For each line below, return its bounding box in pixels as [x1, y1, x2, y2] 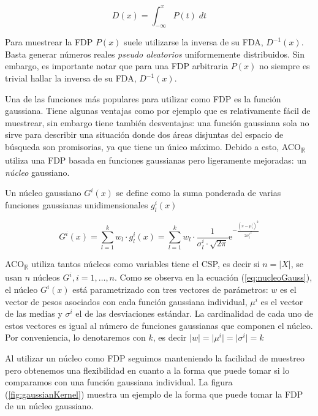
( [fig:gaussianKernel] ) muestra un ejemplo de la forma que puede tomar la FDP [5, 387, 303, 400]
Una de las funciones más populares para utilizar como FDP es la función [5, 92, 281, 105]
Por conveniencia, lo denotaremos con [5, 331, 146, 344]
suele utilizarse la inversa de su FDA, [124, 36, 263, 48]
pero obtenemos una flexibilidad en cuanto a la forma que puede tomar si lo [5, 363, 290, 376]
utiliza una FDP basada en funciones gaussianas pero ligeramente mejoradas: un [5, 154, 306, 167]
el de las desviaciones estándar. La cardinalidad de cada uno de [75, 307, 313, 320]
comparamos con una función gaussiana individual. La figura [5, 376, 233, 388]
